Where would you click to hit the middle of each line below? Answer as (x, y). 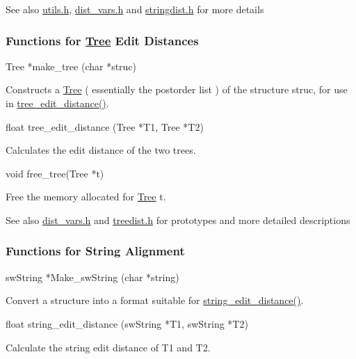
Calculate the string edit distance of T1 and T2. (108, 347)
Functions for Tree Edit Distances (102, 40)
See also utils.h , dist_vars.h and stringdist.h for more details (135, 9)
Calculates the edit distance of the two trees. (101, 150)
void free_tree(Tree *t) (55, 173)
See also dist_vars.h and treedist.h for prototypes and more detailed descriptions (178, 220)
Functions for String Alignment (95, 251)
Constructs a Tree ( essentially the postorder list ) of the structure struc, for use (177, 89)
